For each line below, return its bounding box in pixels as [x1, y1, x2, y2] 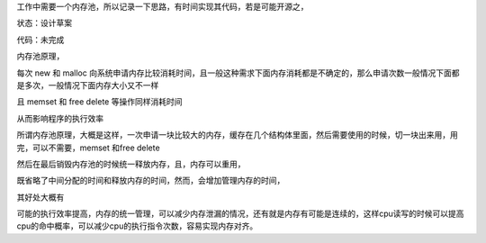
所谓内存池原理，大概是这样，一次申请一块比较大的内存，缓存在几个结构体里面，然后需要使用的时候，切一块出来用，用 [16, 130, 458, 140]
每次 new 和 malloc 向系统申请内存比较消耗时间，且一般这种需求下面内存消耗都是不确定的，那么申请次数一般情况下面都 [16, 67, 460, 78]
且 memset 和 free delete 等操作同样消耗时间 [16, 96, 183, 107]
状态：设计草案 [16, 18, 72, 29]
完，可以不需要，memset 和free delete [16, 142, 161, 153]
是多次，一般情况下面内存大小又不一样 [16, 79, 159, 90]
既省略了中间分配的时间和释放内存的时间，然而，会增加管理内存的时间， [16, 175, 285, 186]
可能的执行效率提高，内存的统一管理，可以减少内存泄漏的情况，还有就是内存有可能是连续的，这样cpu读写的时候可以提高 [16, 208, 464, 220]
